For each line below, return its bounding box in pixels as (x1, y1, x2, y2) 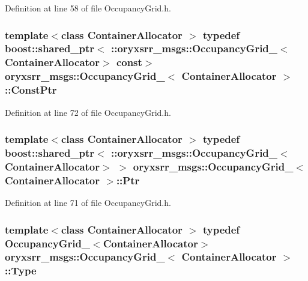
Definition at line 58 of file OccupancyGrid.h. (5, 2, 171, 14)
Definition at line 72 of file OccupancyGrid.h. (5, 106, 171, 118)
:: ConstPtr (5, 82, 57, 97)
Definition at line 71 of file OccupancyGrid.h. (5, 196, 171, 209)
